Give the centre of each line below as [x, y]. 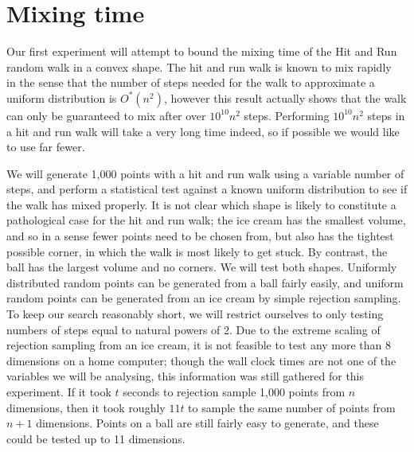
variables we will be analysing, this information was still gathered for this [186, 376]
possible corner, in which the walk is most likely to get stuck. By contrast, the [197, 251]
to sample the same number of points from [292, 407]
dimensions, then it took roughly [86, 407]
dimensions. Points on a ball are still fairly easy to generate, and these [207, 423]
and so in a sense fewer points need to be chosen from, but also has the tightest [200, 236]
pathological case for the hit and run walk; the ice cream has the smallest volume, [206, 220]
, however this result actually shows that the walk [285, 97]
